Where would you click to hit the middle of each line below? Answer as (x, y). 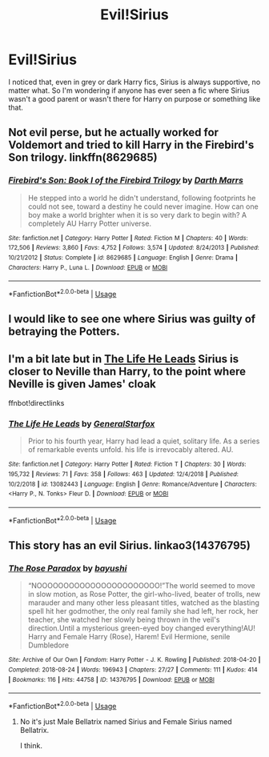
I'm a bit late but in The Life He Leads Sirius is (123, 359)
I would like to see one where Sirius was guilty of (132, 319)
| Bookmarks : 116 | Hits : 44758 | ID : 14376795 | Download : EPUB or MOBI (111, 679)
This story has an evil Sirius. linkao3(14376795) (129, 546)
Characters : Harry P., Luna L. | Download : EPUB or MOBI (88, 267)
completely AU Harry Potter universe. (90, 223)
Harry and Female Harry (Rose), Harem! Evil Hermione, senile (129, 637)
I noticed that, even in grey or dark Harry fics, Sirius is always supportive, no (134, 82)
